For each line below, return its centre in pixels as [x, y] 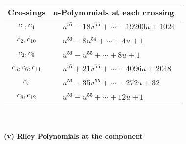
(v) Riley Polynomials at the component [73, 136]
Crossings [27, 12]
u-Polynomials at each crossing [114, 12]
